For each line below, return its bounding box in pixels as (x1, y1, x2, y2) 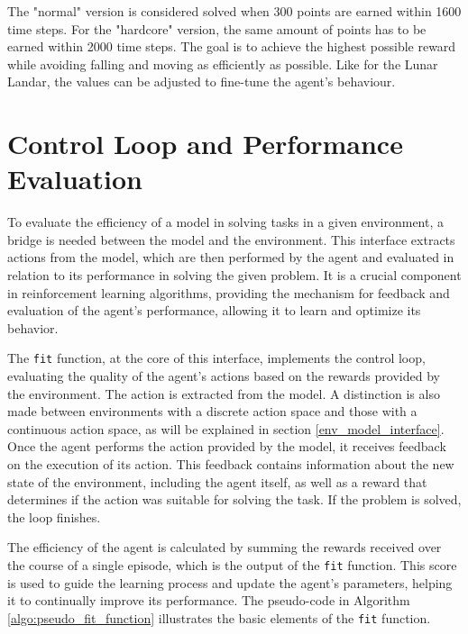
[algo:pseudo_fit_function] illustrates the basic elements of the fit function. (7, 608, 431, 627)
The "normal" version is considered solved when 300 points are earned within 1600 (7, 2, 462, 20)
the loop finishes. (7, 507, 101, 526)
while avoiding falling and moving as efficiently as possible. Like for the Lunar (7, 54, 438, 73)
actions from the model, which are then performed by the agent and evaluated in (7, 248, 454, 267)
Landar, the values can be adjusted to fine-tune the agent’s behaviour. (7, 72, 396, 91)
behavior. (7, 318, 59, 337)
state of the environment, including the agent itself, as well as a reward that (7, 472, 427, 491)
